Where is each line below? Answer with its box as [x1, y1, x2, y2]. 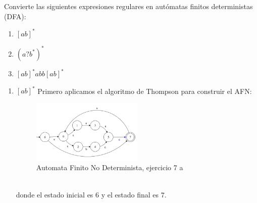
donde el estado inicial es [16, 189, 93, 199]
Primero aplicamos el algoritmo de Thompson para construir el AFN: [37, 85, 252, 96]
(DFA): [4, 11, 26, 21]
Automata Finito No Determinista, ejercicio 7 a [36, 162, 183, 173]
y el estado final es [101, 189, 159, 199]
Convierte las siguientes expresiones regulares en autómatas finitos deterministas [4, 1, 253, 11]
